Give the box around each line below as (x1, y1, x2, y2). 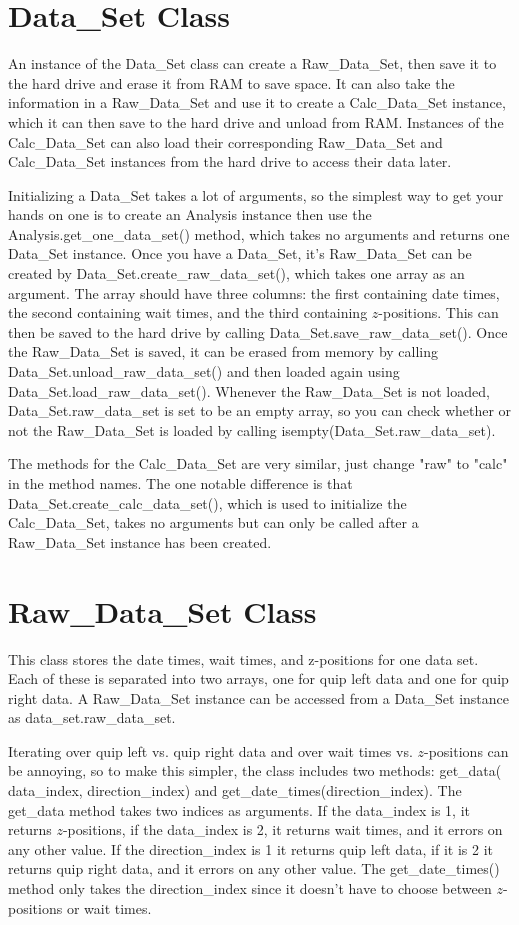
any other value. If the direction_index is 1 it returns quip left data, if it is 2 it (8, 838, 493, 859)
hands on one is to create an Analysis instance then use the (8, 204, 372, 225)
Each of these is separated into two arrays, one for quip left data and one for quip (8, 668, 509, 689)
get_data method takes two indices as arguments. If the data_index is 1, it (8, 799, 470, 820)
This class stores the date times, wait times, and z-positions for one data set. (8, 648, 479, 669)
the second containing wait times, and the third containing (8, 302, 368, 323)
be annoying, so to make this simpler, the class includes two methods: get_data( (8, 760, 502, 781)
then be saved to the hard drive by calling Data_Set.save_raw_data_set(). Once (8, 321, 508, 342)
